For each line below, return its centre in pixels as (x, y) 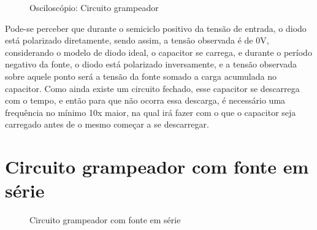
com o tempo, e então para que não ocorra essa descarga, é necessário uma (145, 100)
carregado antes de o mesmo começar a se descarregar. (107, 124)
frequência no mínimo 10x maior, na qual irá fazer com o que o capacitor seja (151, 112)
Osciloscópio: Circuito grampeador (94, 7)
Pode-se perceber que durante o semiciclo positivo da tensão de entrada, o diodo (156, 28)
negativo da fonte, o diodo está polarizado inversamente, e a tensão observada (151, 64)
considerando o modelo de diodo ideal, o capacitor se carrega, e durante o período (158, 52)
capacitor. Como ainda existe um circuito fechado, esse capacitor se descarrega (152, 88)
